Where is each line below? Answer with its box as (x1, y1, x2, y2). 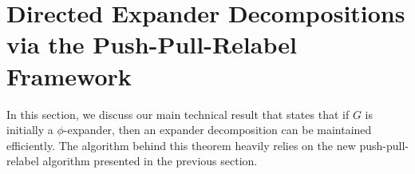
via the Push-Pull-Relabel (6, 28, 297, 61)
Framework (6, 59, 132, 92)
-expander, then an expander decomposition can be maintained (63, 121, 372, 138)
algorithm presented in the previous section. (42, 152, 258, 169)
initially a (6, 121, 53, 138)
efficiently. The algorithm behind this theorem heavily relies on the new (6, 136, 356, 153)
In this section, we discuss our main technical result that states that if (6, 105, 350, 122)
